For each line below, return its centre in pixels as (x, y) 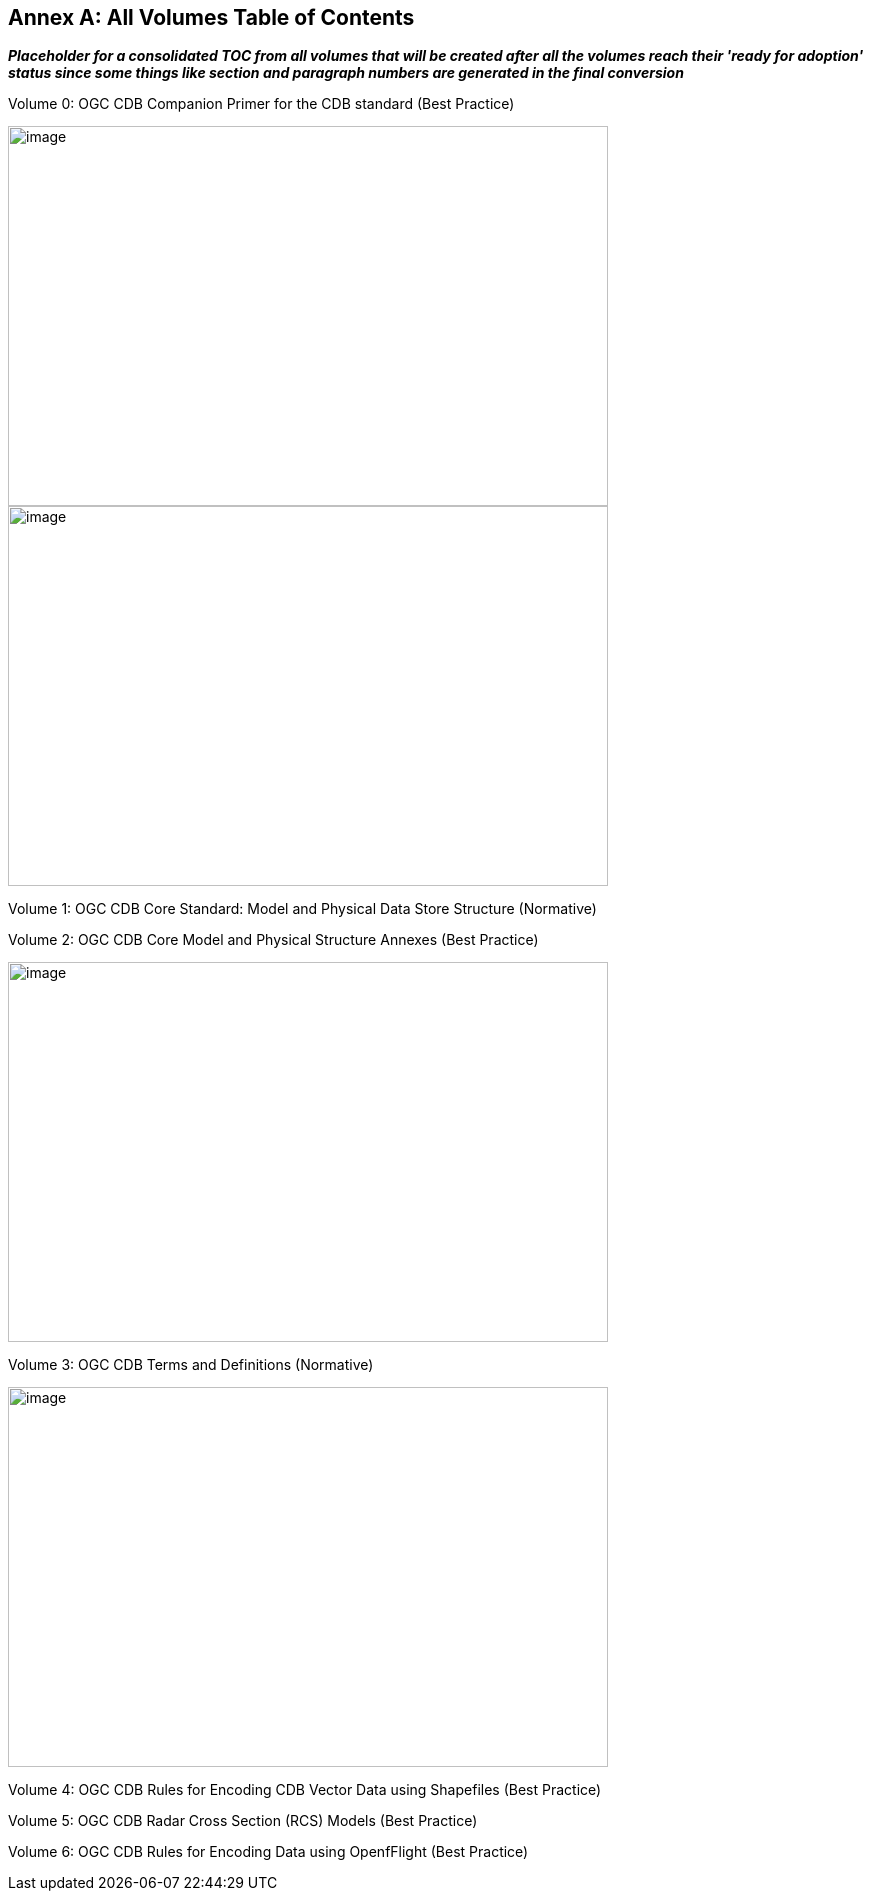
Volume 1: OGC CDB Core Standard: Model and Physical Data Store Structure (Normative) (302, 909)
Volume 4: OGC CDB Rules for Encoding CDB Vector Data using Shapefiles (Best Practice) (305, 1790)
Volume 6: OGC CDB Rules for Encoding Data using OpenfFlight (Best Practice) (268, 1852)
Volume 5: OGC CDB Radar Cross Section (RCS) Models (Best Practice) (243, 1821)
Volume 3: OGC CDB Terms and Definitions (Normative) (191, 1365)
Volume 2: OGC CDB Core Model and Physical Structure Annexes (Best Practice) (273, 940)
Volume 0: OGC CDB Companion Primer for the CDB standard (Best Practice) (261, 104)
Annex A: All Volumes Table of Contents (211, 17)
